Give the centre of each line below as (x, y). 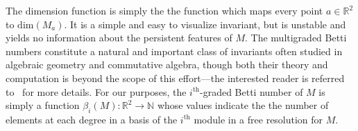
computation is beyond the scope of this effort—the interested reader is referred (175, 78)
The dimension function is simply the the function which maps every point (164, 10)
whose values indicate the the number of (243, 105)
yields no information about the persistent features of (119, 38)
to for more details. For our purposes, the (96, 91)
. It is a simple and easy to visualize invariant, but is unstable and (205, 24)
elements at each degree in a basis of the (92, 119)
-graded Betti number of (251, 91)
